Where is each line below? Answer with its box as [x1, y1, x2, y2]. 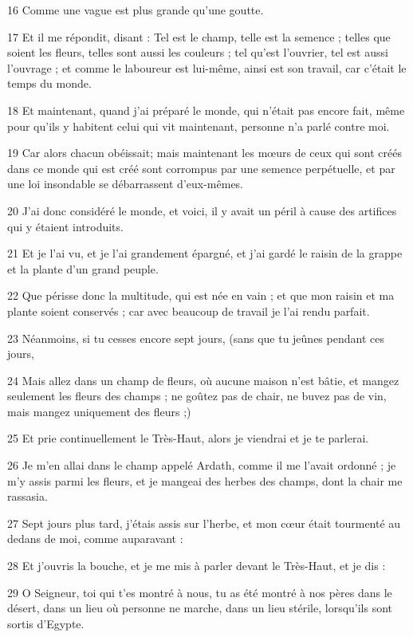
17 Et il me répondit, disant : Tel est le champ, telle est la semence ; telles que [7, 28, 391, 45]
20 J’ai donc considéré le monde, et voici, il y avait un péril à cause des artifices [7, 202, 397, 218]
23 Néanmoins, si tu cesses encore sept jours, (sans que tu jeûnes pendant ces [7, 329, 384, 346]
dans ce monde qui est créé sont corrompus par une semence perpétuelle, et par [7, 159, 395, 176]
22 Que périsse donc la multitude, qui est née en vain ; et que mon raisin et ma [7, 287, 395, 304]
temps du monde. [7, 75, 92, 92]
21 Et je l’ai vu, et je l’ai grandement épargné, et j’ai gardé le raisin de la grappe [7, 245, 403, 261]
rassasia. [7, 488, 48, 505]
